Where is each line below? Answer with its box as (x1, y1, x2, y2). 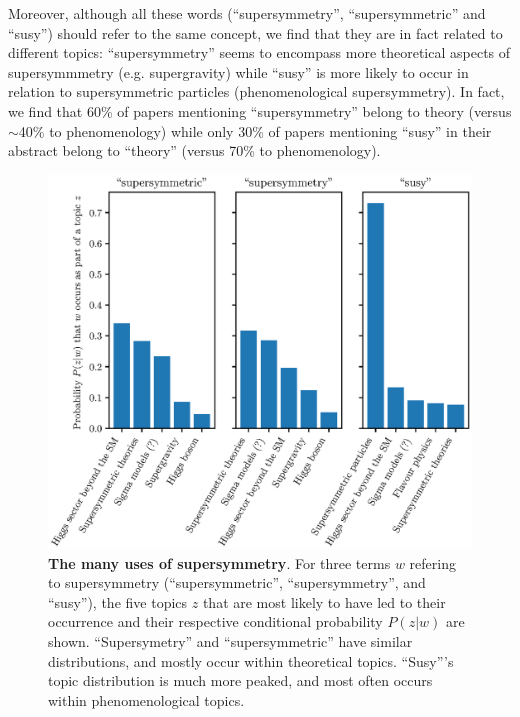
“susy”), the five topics (48, 591, 188, 612)
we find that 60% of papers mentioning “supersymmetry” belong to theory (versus (8, 100, 512, 121)
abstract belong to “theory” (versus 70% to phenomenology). (8, 140, 381, 161)
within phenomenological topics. (48, 689, 245, 710)
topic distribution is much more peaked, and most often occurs (48, 670, 433, 691)
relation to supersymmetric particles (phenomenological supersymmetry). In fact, (8, 81, 505, 102)
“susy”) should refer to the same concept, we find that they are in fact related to (8, 22, 503, 43)
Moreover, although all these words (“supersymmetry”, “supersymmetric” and (8, 3, 486, 23)
